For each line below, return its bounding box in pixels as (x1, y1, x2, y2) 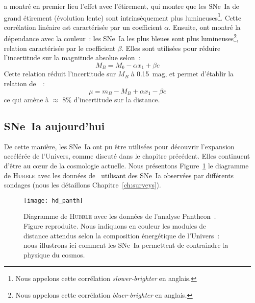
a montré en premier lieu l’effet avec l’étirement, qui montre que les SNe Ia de (4, 1, 239, 11)
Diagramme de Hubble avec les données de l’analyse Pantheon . (24, 211, 216, 221)
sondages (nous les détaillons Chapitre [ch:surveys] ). (4, 180, 161, 190)
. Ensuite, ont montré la (168, 22, 241, 32)
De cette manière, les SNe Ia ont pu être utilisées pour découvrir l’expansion (4, 141, 235, 151)
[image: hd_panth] (24, 197, 83, 204)
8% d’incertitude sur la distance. (62, 94, 160, 104)
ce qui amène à (4, 94, 49, 104)
